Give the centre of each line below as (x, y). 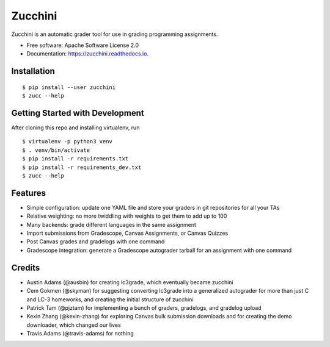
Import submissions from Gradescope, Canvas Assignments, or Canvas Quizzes (127, 233)
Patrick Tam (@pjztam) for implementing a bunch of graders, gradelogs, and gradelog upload (144, 307)
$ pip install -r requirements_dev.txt (82, 167)
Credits (26, 267)
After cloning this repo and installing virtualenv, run (75, 127)
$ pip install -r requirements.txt (75, 159)
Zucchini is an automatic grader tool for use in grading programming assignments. (115, 34)
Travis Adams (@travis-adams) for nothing (80, 334)
